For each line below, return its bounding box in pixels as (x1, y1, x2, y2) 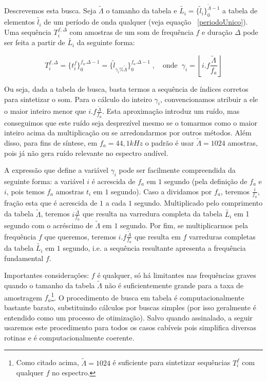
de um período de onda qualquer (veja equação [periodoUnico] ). (44, 16, 248, 27)
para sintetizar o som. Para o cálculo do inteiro (4, 93, 152, 104)
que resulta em (134, 231, 181, 242)
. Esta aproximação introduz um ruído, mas (102, 106, 240, 116)
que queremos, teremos (44, 231, 116, 242)
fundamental (4, 252, 44, 263)
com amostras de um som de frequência (69, 26, 194, 37)
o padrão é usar (145, 137, 194, 148)
